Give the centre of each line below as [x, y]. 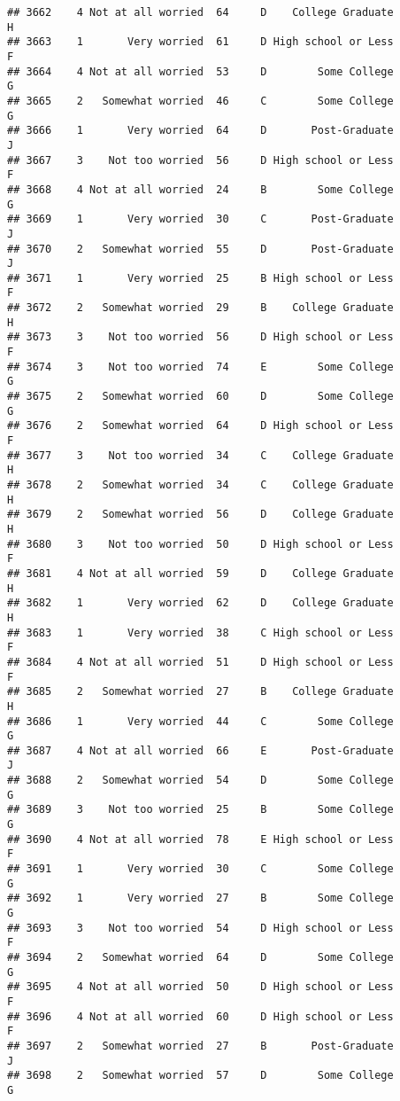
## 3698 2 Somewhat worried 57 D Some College [200, 1076]
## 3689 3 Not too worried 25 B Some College [200, 810]
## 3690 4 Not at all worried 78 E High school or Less [200, 839]
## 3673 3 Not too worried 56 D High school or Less [200, 337]
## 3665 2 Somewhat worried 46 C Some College [200, 101]
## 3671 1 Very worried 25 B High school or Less [200, 278]
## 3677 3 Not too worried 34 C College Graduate [200, 455]
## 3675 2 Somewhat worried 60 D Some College [200, 397]
